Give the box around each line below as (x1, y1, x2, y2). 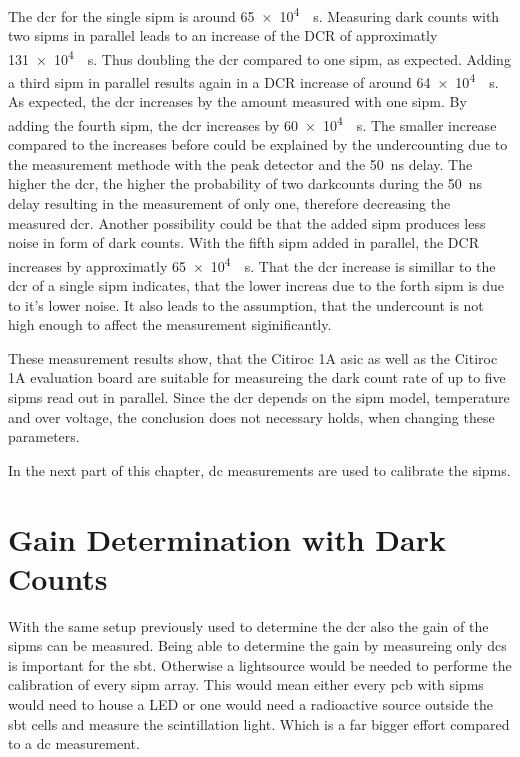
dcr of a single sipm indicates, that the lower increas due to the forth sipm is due (8, 275, 505, 295)
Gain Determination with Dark (8, 518, 446, 559)
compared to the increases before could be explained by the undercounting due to (8, 134, 508, 155)
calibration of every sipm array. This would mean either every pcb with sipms (8, 674, 484, 695)
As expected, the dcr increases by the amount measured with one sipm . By (8, 91, 467, 112)
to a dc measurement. (8, 733, 140, 754)
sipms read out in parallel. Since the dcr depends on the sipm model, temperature (8, 386, 510, 407)
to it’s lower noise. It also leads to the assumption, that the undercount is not (8, 294, 484, 315)
